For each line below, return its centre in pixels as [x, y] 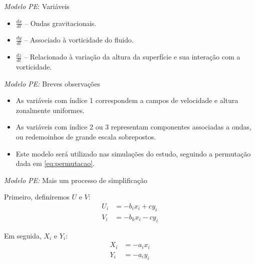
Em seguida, [23, 235]
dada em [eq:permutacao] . [55, 163]
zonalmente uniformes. [50, 110]
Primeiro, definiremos [37, 197]
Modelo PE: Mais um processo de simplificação [76, 180]
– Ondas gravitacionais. [60, 23]
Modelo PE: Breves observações [52, 83]
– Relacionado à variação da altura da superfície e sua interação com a [132, 57]
